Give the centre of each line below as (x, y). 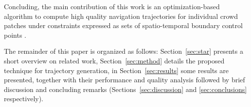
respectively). (24, 99)
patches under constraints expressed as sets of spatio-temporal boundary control (123, 25)
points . (15, 35)
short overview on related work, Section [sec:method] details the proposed (114, 60)
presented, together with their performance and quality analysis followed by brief (125, 80)
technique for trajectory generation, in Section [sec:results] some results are (116, 70)
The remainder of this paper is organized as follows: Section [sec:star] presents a (124, 51)
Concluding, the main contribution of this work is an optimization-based (112, 6)
